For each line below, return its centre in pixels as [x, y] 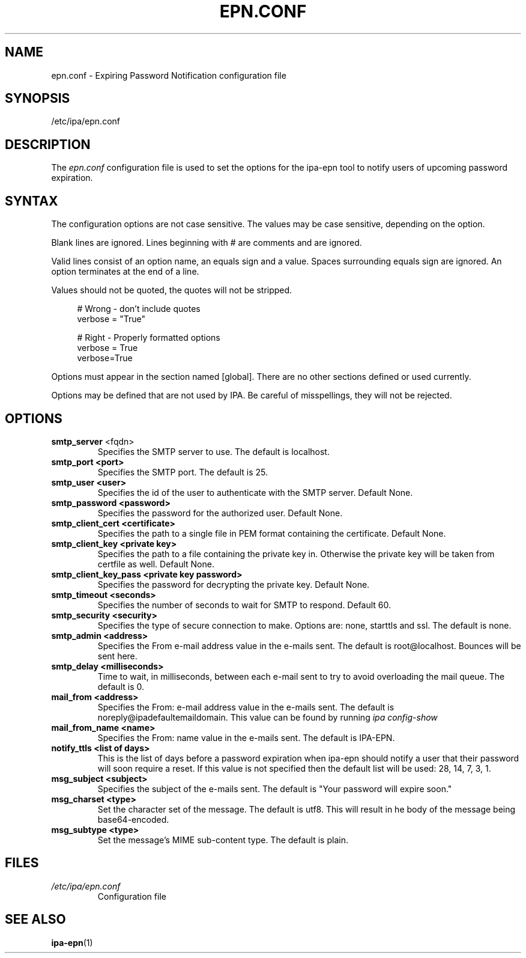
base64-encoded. [133, 819]
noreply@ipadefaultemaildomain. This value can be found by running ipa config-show [268, 717]
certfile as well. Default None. [156, 564]
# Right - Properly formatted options [149, 338]
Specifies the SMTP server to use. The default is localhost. [213, 451]
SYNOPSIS [38, 99]
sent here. [117, 656]
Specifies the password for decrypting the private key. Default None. [234, 584]
